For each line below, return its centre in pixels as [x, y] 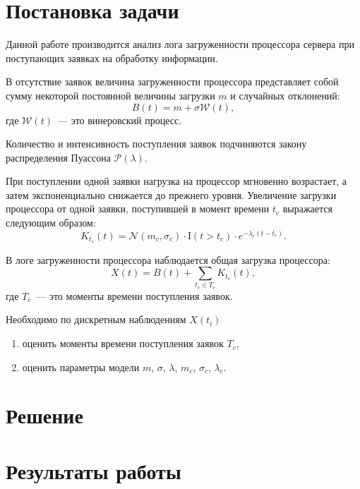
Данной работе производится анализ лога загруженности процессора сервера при [180, 44]
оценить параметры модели [81, 367]
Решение [44, 415]
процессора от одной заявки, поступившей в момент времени [138, 209]
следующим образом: [51, 223]
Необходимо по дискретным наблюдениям [96, 319]
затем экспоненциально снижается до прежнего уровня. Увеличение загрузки [171, 194]
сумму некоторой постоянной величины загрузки [110, 95]
